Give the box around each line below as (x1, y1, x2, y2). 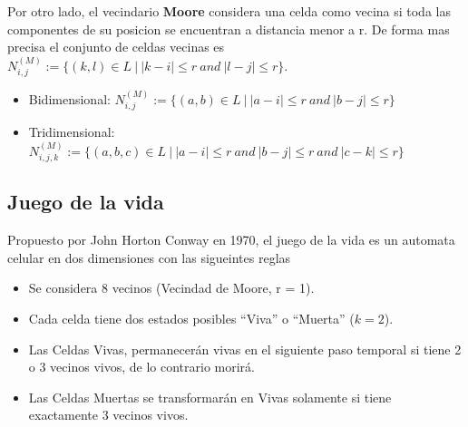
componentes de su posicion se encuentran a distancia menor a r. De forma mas (7, 19, 450, 38)
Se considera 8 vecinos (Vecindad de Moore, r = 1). (28, 278, 315, 297)
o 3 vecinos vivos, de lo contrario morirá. (28, 357, 255, 376)
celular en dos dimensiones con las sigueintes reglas (7, 247, 291, 267)
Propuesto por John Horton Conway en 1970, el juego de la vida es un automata (7, 230, 455, 249)
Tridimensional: (28, 122, 115, 141)
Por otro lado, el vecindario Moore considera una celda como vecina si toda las (7, 2, 451, 20)
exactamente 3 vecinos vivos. (28, 405, 189, 424)
